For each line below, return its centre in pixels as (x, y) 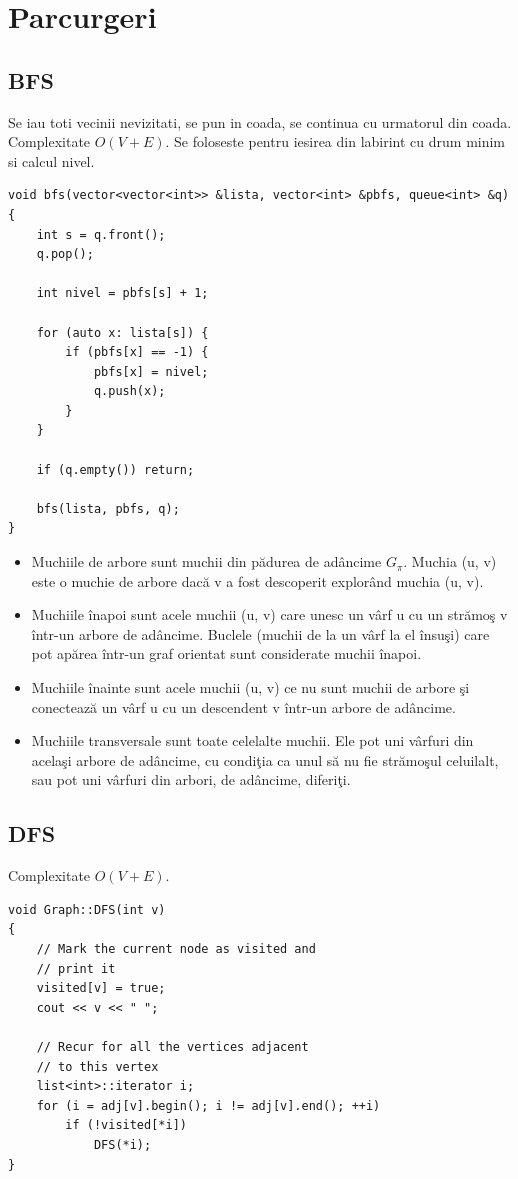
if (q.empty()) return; (115, 469)
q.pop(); (65, 254)
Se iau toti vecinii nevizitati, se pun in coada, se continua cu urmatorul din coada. (260, 121)
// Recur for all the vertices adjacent (172, 1046)
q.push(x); (129, 391)
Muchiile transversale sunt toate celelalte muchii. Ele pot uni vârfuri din (252, 740)
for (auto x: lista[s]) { (122, 332)
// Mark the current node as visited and (176, 948)
